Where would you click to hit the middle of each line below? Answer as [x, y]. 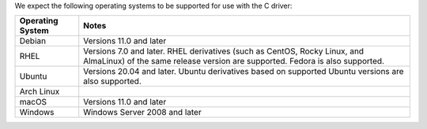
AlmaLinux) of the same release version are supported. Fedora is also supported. [234, 61]
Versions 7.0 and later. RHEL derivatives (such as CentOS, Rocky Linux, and [223, 51]
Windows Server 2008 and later [142, 112]
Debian [33, 41]
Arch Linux [40, 92]
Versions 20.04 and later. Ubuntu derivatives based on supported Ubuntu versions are [244, 72]
